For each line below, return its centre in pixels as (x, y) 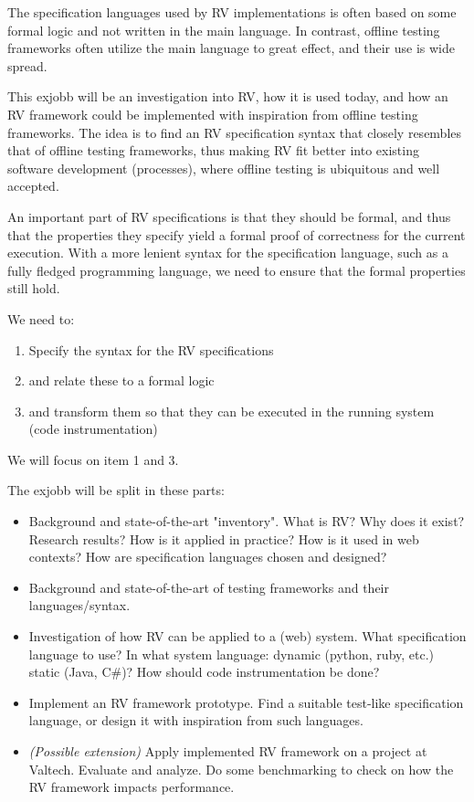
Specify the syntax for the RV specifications (151, 349)
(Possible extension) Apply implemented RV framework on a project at (228, 751)
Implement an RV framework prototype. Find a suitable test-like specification (246, 702)
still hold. (34, 288)
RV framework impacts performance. (132, 787)
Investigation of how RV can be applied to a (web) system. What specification (248, 636)
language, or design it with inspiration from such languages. (196, 720)
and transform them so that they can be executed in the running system (232, 411)
